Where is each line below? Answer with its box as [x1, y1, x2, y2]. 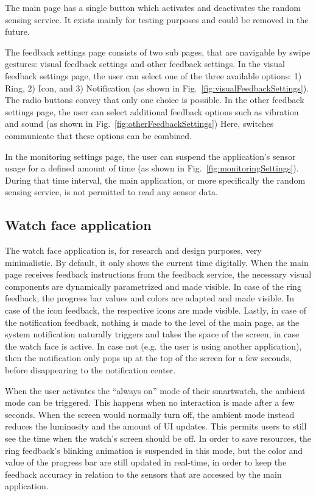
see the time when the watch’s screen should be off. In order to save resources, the [5, 432, 312, 445]
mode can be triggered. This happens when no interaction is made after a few [5, 396, 295, 409]
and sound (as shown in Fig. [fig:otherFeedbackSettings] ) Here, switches [5, 117, 274, 130]
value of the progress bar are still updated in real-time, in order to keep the [5, 456, 287, 469]
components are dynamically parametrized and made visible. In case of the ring [5, 279, 301, 292]
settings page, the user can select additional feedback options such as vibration [5, 105, 299, 118]
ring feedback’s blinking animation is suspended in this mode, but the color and [5, 444, 303, 456]
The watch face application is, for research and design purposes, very [5, 244, 262, 257]
